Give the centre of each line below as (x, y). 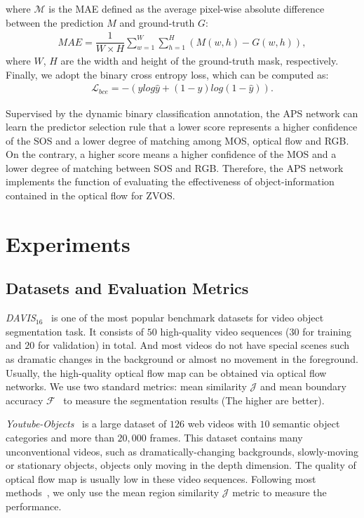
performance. (34, 506)
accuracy (25, 400)
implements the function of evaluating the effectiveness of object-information (170, 181)
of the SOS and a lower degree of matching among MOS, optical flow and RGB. (177, 140)
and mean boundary (303, 386)
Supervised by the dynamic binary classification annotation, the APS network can (182, 113)
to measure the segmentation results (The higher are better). (194, 400)
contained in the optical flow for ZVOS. (90, 195)
